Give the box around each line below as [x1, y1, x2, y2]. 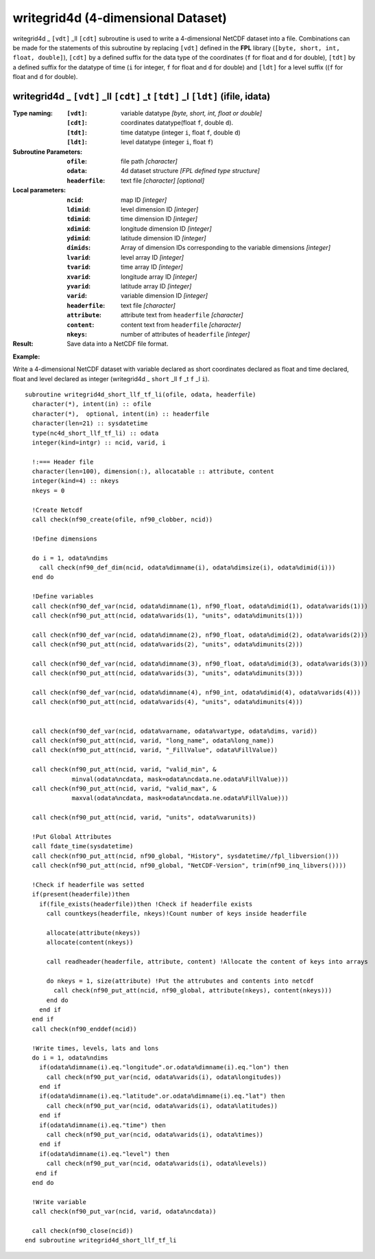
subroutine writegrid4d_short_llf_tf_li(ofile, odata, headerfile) [25, 390, 256, 398]
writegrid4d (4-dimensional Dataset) [12, 10, 228, 25]
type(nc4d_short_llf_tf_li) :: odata [32, 429, 159, 437]
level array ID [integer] [121, 253, 184, 261]
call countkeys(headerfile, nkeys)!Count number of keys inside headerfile [46, 910, 307, 918]
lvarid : [66, 253, 91, 261]
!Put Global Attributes [32, 832, 112, 841]
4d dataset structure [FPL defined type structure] [121, 167, 261, 175]
